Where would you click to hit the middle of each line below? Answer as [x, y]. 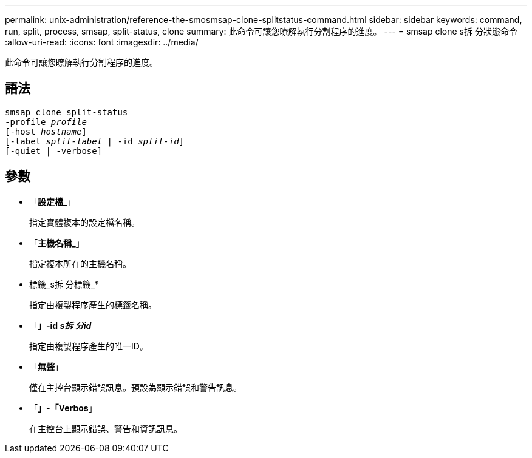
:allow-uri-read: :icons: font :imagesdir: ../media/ [102, 42]
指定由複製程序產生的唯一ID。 [89, 346]
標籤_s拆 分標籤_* [64, 284]
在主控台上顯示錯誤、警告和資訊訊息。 [106, 428]
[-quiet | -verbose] [54, 151]
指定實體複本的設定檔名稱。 [84, 222]
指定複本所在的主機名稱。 [80, 263]
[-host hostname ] [46, 131]
